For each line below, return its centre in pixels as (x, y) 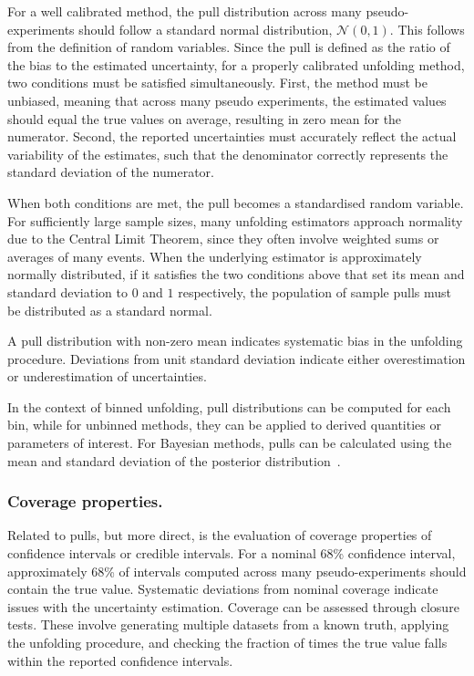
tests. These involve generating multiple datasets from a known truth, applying (228, 624)
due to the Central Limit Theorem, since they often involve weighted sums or (223, 239)
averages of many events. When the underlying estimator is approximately (215, 256)
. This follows (427, 29)
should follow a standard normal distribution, (206, 29)
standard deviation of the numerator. (111, 172)
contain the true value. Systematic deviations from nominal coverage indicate (223, 589)
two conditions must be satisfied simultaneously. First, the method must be (217, 83)
